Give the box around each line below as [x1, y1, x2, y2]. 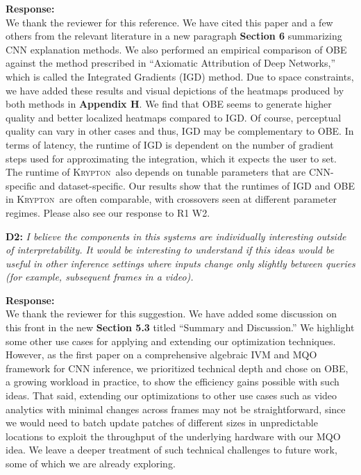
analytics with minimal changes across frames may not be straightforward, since [6, 401, 346, 416]
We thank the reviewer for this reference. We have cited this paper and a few [6, 15, 333, 29]
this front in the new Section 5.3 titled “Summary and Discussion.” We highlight [6, 320, 355, 335]
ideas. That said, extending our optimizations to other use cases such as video [6, 388, 337, 403]
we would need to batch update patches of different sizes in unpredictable [6, 415, 318, 430]
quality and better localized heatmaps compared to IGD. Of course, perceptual [6, 110, 342, 124]
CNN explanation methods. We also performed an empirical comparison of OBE [6, 42, 347, 56]
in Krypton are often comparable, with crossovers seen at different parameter [6, 192, 337, 206]
